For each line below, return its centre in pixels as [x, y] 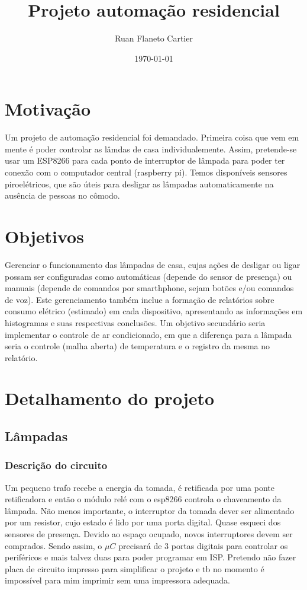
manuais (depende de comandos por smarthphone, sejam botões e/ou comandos [149, 288]
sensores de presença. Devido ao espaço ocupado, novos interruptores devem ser [149, 534]
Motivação [48, 109]
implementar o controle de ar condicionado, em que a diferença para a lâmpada [148, 334]
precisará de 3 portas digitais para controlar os [203, 545]
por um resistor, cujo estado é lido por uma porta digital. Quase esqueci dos [143, 522]
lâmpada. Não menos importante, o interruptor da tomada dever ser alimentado [150, 510]
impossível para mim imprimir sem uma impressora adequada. [117, 580]
